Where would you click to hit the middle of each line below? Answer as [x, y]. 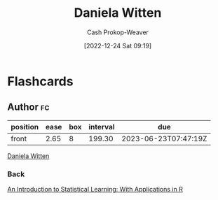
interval [102, 127]
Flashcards [40, 81]
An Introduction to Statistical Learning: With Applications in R [95, 190]
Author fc [28, 107]
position [25, 127]
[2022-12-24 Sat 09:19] [118, 45]
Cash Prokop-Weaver [118, 32]
